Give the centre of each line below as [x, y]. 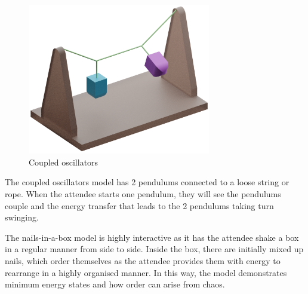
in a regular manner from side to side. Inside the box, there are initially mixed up [154, 249]
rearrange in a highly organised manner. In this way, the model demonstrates [146, 272]
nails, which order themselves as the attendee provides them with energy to [143, 260]
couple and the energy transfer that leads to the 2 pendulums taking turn [139, 205]
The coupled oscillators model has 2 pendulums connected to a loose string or [147, 182]
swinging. [22, 217]
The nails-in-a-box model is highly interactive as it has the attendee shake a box [152, 237]
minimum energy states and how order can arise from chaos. [115, 284]
